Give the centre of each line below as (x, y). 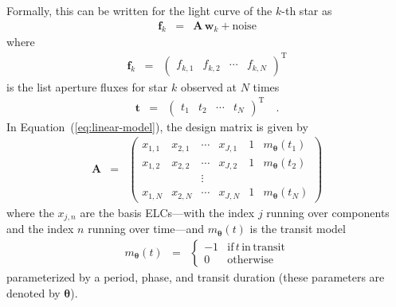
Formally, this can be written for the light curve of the (139, 10)
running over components (328, 212)
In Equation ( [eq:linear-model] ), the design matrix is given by (157, 126)
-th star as (307, 10)
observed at (209, 86)
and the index (40, 229)
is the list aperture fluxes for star (87, 86)
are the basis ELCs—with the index (167, 212)
